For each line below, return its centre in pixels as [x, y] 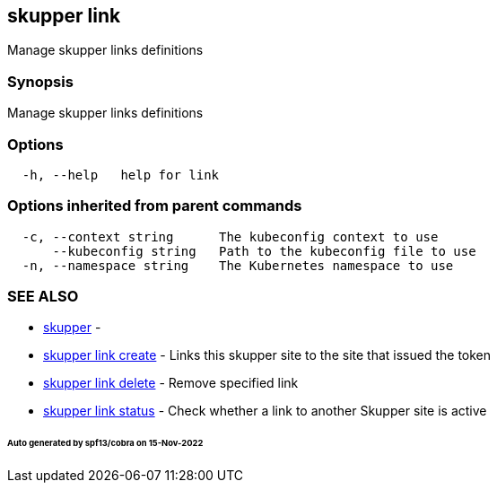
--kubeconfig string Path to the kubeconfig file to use [264, 251]
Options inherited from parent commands [155, 206]
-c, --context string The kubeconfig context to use [230, 236]
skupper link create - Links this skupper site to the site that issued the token [267, 355]
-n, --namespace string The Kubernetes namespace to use [238, 265]
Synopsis [40, 81]
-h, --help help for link [121, 175]
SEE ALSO [43, 297]
